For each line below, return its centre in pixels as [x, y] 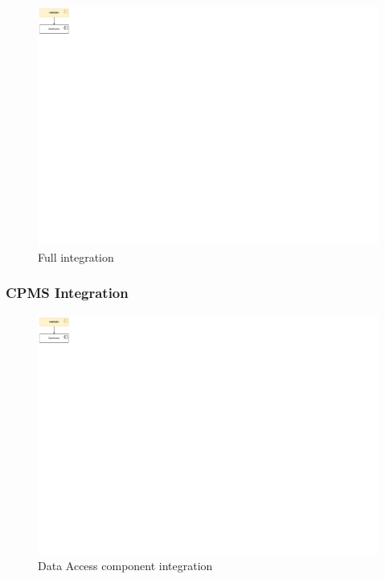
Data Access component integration [125, 566]
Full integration [76, 256]
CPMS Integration [67, 293]
